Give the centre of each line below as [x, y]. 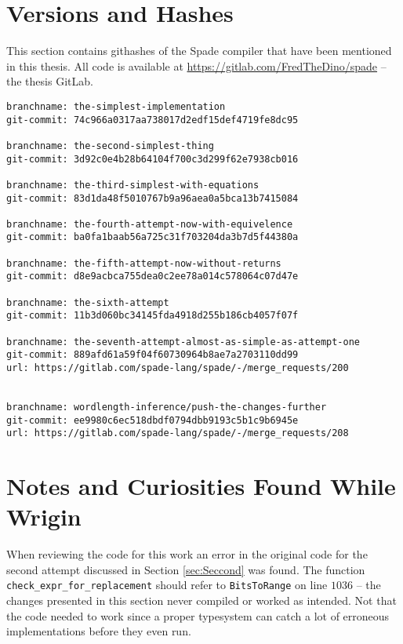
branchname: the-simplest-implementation [116, 106]
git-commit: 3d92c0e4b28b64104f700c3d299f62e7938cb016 [152, 159]
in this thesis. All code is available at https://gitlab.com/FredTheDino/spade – [196, 65]
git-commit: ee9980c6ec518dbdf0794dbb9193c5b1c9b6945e [152, 420]
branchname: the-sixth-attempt [88, 302]
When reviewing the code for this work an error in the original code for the [187, 554]
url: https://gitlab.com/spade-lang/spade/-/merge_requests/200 [178, 368]
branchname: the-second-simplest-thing [110, 146]
